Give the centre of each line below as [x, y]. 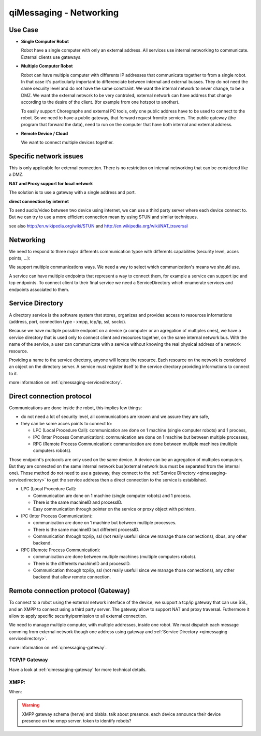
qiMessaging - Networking [64, 13]
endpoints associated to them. [39, 289]
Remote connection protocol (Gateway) [69, 591]
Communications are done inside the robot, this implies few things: [75, 408]
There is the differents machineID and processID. [82, 563]
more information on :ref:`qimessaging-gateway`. [58, 647]
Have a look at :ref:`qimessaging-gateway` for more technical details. [78, 670]
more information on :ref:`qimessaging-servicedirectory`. [66, 383]
